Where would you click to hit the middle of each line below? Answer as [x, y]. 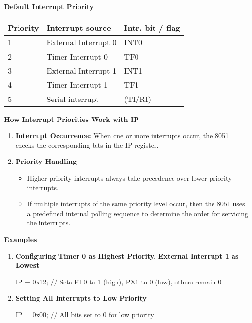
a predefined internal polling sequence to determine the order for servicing [138, 213]
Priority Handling [46, 161]
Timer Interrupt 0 [77, 56]
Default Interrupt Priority [49, 6]
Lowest [27, 265]
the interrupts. [49, 223]
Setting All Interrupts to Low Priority [81, 298]
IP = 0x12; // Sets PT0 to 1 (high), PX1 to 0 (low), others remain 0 [118, 281]
